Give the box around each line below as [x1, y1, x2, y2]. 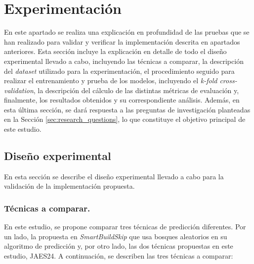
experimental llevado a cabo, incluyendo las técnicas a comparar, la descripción [4, 55, 244, 66]
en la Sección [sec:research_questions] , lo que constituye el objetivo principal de [4, 114, 246, 124]
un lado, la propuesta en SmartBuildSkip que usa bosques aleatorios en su [4, 231, 227, 241]
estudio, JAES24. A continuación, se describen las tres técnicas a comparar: [4, 251, 233, 261]
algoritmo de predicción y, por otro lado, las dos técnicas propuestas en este [4, 241, 233, 251]
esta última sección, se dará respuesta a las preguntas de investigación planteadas [4, 104, 251, 114]
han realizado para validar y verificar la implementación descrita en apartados [4, 36, 240, 47]
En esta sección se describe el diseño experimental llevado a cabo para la [4, 171, 224, 181]
